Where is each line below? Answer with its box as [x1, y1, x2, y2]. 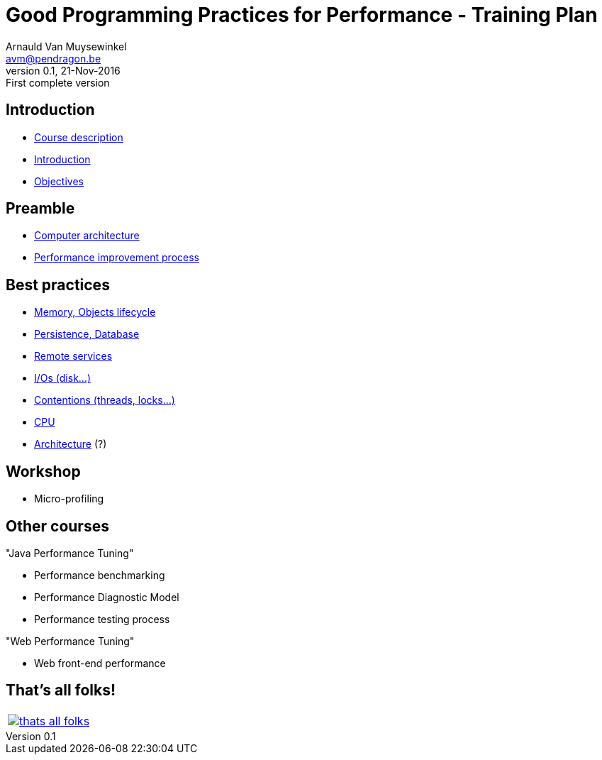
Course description [34, 131, 123, 143]
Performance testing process [34, 612, 170, 625]
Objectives [34, 175, 84, 187]
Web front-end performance [34, 656, 166, 669]
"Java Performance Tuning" [6, 546, 134, 559]
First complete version [6, 76, 110, 89]
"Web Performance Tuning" [6, 634, 135, 647]
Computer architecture [34, 229, 140, 242]
